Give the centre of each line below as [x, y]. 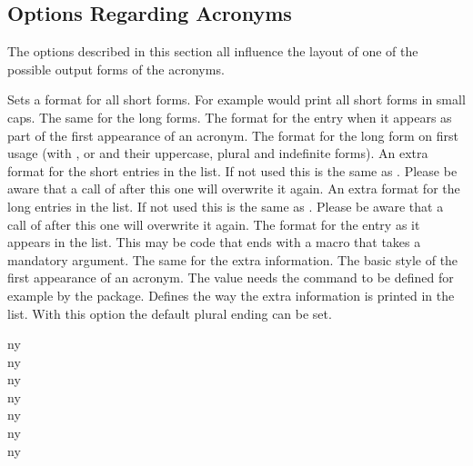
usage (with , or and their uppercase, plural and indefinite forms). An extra [218, 153]
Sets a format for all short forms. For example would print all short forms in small [236, 99]
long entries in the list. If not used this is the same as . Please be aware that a [226, 206]
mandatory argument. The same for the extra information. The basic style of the [233, 259]
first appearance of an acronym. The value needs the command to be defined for [231, 278]
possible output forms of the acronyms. [116, 69]
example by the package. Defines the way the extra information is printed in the [231, 295]
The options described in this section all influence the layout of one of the [213, 51]
